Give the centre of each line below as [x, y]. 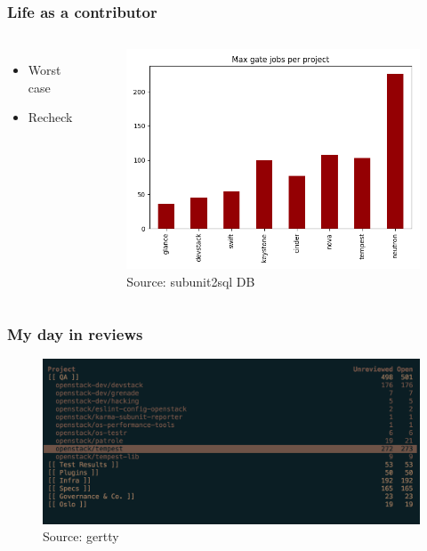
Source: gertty [81, 536]
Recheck [50, 117]
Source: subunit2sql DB [191, 282]
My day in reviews [75, 333]
